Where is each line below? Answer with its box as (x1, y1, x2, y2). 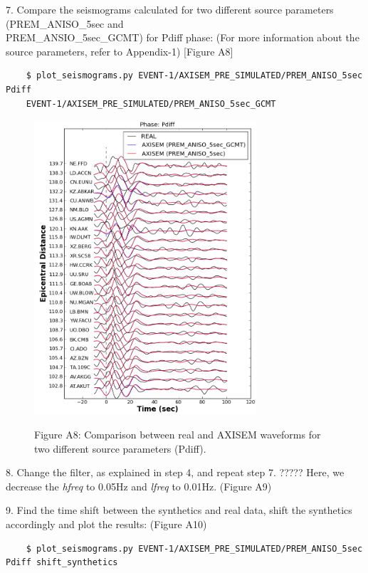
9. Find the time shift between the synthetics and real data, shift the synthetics (6, 503, 352, 517)
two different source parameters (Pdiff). (34, 441, 206, 456)
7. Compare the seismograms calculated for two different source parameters (6, 2, 334, 16)
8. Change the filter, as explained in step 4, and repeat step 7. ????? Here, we (6, 465, 345, 480)
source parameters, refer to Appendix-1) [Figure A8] (6, 43, 233, 58)
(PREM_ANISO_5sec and (6, 16, 124, 31)
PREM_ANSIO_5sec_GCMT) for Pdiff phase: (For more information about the (6, 30, 359, 45)
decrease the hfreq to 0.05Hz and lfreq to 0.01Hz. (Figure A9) (6, 478, 272, 493)
